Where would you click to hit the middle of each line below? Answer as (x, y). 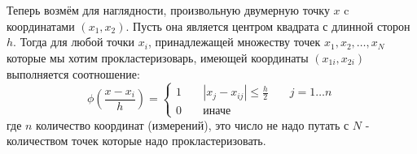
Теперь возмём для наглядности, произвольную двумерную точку (168, 10)
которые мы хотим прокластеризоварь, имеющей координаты (158, 57)
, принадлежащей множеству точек (234, 42)
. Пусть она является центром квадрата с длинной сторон (268, 26)
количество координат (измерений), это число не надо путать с (193, 124)
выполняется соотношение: (73, 73)
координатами (41, 26)
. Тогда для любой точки (74, 42)
